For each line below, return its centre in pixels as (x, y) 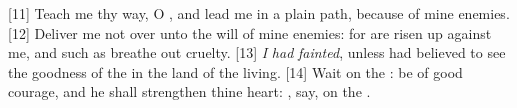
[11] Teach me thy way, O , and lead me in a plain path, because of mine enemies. (259, 13)
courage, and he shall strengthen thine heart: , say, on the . (189, 91)
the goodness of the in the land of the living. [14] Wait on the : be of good (235, 71)
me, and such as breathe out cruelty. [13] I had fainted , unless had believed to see (257, 52)
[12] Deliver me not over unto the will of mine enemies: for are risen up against (250, 32)
